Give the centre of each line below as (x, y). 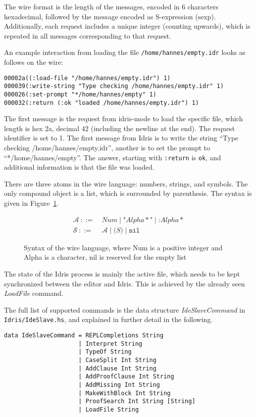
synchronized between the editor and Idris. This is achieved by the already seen (125, 283)
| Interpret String (110, 344)
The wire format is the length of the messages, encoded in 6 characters (111, 6)
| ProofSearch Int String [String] (137, 401)
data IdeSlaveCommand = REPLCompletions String (84, 335)
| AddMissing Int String (119, 385)
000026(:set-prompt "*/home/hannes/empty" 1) (80, 94)
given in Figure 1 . (31, 203)
